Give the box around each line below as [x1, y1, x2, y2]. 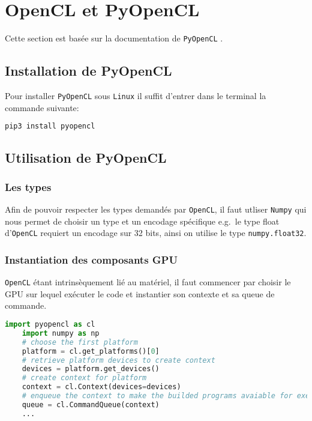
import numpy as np [22, 329, 100, 338]
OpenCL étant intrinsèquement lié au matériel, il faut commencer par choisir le [5, 276, 291, 288]
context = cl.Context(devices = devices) [22, 383, 181, 392]
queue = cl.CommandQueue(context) [22, 400, 160, 409]
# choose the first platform [22, 338, 138, 347]
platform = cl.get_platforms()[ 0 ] [22, 347, 160, 356]
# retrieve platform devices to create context [22, 356, 215, 365]
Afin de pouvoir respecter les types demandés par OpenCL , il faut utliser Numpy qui [5, 203, 307, 216]
